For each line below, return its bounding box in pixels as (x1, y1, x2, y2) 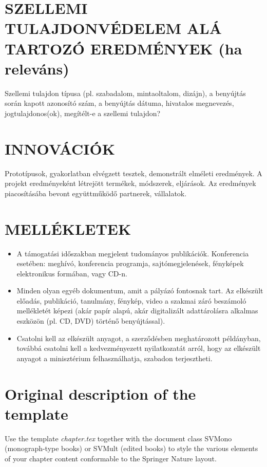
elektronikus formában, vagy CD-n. (16, 268, 127, 278)
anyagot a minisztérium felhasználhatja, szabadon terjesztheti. (16, 352, 213, 363)
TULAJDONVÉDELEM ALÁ (5, 17, 222, 39)
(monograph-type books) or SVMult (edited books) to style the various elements (5, 443, 258, 454)
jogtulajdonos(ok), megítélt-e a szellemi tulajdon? (5, 107, 161, 118)
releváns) (5, 58, 69, 79)
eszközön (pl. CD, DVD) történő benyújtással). (16, 315, 165, 326)
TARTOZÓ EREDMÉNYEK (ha (5, 38, 242, 59)
